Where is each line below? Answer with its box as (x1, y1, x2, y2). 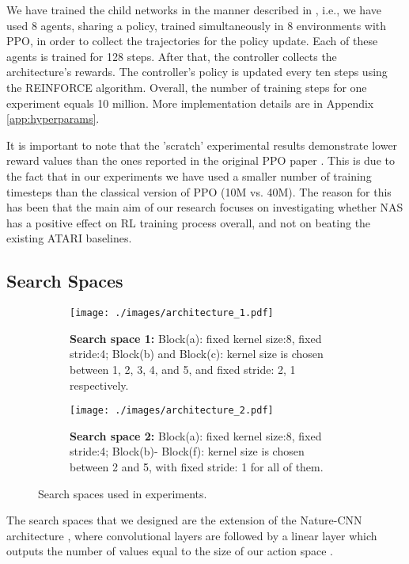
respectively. (70, 376, 129, 393)
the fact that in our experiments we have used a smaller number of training (6, 167, 372, 184)
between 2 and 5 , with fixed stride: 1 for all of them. (70, 458, 324, 474)
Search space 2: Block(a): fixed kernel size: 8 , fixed (70, 427, 322, 444)
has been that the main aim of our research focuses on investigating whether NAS (6, 199, 403, 215)
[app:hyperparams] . (6, 110, 100, 127)
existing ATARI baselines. (6, 230, 132, 246)
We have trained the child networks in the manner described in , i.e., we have (6, 2, 381, 17)
